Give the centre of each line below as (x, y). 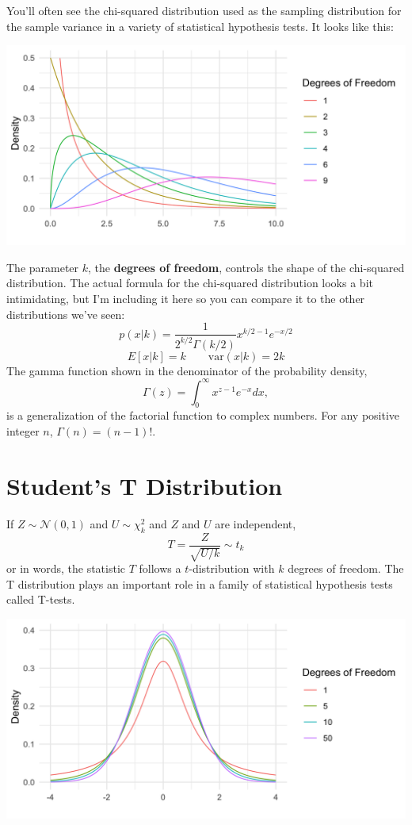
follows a (160, 568)
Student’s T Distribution (145, 485)
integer (23, 431)
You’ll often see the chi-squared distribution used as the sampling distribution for (204, 10)
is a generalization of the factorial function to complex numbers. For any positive (203, 415)
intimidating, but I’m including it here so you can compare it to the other (186, 298)
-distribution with (232, 568)
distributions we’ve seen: (66, 314)
